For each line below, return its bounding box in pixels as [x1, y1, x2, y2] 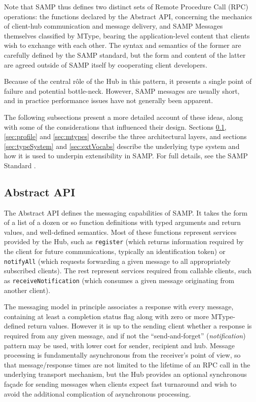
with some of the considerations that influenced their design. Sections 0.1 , [4, 121, 227, 132]
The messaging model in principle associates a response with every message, [4, 301, 234, 312]
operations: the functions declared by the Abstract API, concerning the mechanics [4, 11, 253, 21]
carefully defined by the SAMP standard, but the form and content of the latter [4, 49, 246, 60]
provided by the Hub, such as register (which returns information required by [4, 236, 244, 247]
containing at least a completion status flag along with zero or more [4, 311, 209, 321]
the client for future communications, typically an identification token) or [4, 246, 226, 256]
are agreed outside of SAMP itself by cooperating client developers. [4, 59, 208, 70]
